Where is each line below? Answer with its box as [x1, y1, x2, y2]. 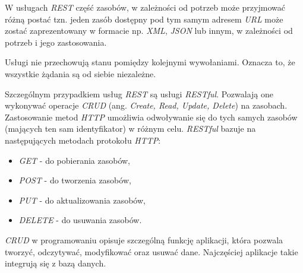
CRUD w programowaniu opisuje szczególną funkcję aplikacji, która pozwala [5, 233, 283, 246]
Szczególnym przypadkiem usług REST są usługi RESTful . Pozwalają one [5, 87, 274, 100]
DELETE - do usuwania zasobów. [18, 214, 142, 226]
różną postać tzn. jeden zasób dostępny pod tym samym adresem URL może [5, 12, 283, 25]
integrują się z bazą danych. [5, 257, 106, 269]
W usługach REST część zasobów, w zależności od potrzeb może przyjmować [5, 1, 285, 13]
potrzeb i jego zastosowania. [5, 36, 107, 48]
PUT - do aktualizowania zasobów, [18, 193, 146, 206]
